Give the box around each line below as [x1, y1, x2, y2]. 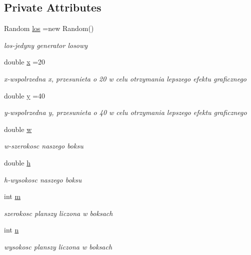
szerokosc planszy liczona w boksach [4, 207, 113, 218]
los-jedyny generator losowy [4, 39, 88, 50]
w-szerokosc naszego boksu [4, 140, 83, 151]
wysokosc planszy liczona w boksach [4, 241, 112, 251]
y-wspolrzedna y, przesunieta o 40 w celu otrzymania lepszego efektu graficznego [4, 107, 247, 117]
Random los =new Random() [4, 23, 94, 33]
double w [4, 123, 32, 134]
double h [4, 157, 30, 167]
